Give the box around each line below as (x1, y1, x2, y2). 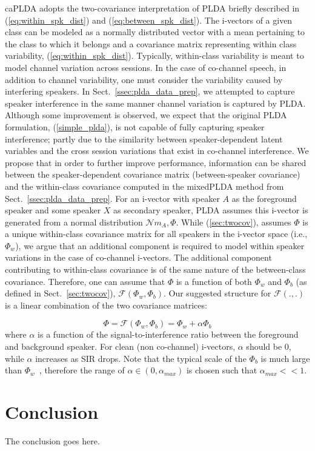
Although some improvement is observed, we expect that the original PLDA (5, 109, 287, 121)
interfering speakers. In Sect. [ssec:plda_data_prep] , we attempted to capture (5, 85, 295, 98)
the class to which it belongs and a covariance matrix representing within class (5, 37, 297, 50)
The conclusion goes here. (5, 434, 100, 447)
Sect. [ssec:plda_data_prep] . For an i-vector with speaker (5, 192, 220, 204)
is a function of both (176, 275, 252, 287)
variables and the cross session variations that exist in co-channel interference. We (5, 144, 309, 157)
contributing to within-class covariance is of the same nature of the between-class (5, 263, 306, 276)
